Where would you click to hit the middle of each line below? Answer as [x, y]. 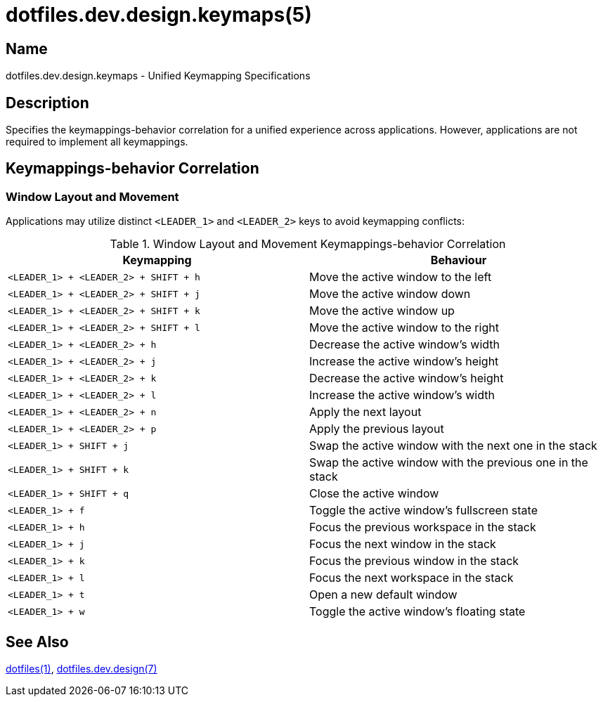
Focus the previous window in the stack [414, 561]
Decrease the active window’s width [404, 345]
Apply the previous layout [377, 429]
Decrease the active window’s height [407, 378]
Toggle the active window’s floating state [417, 612]
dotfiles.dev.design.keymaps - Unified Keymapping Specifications [158, 76]
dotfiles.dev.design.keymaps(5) [159, 15]
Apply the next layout [365, 412]
